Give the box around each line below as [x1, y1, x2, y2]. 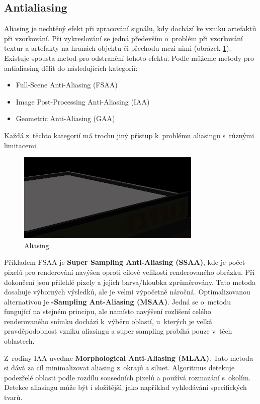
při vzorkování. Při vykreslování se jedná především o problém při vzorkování [4, 33, 243, 43]
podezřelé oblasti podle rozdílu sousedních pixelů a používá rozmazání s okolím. [4, 372, 251, 382]
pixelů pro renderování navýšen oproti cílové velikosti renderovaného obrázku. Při [4, 266, 255, 277]
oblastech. [4, 336, 35, 346]
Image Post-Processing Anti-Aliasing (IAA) [16, 96, 150, 107]
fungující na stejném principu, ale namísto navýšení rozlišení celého [4, 306, 211, 317]
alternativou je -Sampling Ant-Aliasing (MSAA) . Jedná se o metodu [4, 296, 231, 307]
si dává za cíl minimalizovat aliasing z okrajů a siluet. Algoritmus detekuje [4, 362, 235, 373]
